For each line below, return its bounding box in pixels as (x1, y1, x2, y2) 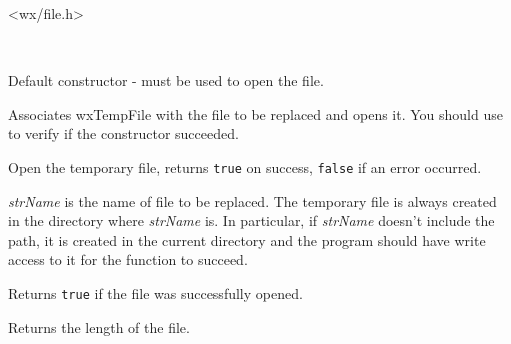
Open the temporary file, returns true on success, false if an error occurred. (8, 156, 482, 177)
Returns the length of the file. (8, 316, 190, 337)
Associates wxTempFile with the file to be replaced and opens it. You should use (8, 103, 503, 124)
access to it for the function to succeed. (8, 249, 248, 270)
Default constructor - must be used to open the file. (8, 70, 324, 91)
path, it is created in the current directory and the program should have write (8, 229, 486, 250)
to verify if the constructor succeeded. (8, 123, 239, 144)
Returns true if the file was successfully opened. (8, 283, 303, 303)
